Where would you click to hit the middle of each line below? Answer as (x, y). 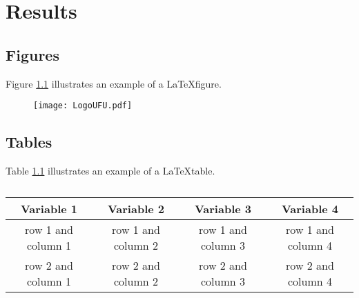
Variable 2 (136, 208)
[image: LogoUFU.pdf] (83, 106)
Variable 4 (310, 208)
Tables (29, 142)
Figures (32, 54)
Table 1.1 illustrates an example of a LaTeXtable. (110, 171)
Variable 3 (223, 208)
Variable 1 (49, 208)
